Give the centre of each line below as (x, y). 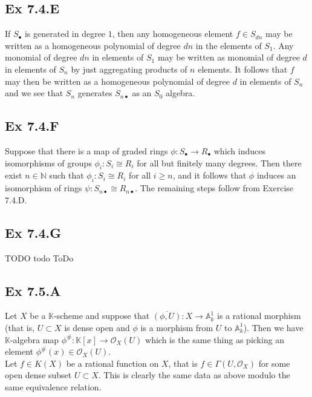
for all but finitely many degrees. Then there (219, 162)
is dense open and (97, 327)
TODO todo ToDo (39, 258)
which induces (239, 150)
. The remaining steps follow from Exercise (214, 188)
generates (95, 93)
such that (67, 175)
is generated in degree (65, 34)
